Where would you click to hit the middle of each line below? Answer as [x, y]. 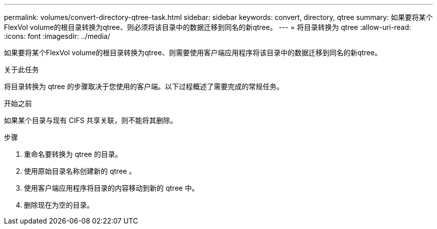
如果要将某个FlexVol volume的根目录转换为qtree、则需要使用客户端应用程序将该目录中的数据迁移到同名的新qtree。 [193, 53]
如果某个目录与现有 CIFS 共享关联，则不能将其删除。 [91, 120]
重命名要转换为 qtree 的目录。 [73, 154]
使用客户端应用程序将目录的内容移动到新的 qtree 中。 [111, 188]
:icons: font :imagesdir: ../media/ [57, 36]
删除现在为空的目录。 [59, 205]
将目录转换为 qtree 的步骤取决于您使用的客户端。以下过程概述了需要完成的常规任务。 [144, 86]
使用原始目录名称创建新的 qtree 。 [80, 171]
